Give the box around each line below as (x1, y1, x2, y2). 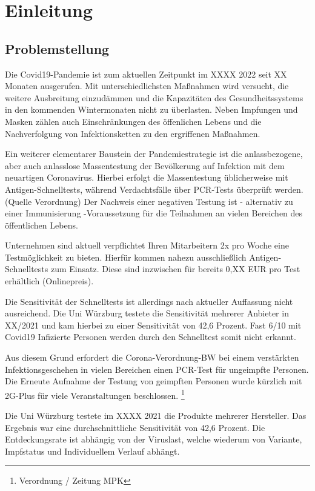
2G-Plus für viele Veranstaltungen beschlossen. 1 (5, 387, 185, 401)
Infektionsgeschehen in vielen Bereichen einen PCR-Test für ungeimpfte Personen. (5, 362, 309, 375)
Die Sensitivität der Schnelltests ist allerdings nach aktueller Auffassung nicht (5, 295, 293, 307)
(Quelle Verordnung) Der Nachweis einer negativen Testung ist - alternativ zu (5, 195, 293, 207)
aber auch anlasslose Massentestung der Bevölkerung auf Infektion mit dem (5, 159, 285, 172)
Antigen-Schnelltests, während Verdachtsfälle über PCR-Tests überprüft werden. (5, 182, 303, 195)
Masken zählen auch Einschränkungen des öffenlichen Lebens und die (5, 115, 262, 127)
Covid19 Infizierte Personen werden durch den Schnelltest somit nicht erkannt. (5, 330, 296, 343)
